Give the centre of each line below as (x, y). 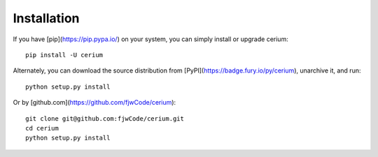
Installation (46, 18)
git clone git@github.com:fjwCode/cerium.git (105, 118)
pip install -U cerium (64, 55)
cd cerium (42, 128)
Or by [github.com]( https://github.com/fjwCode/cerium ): (94, 103)
